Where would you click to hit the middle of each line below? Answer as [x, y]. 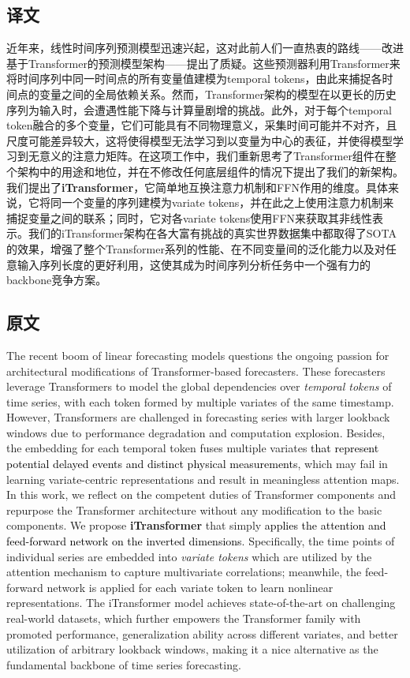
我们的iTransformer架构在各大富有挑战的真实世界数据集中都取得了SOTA [212, 233]
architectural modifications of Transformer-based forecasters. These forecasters [196, 371]
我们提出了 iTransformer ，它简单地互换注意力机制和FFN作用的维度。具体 [197, 187]
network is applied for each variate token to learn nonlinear [190, 587]
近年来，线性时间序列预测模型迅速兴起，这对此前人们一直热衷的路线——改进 [205, 48]
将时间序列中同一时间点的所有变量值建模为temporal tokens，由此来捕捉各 [194, 79]
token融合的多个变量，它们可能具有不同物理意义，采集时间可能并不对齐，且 [202, 125]
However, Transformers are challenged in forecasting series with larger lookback [198, 417]
